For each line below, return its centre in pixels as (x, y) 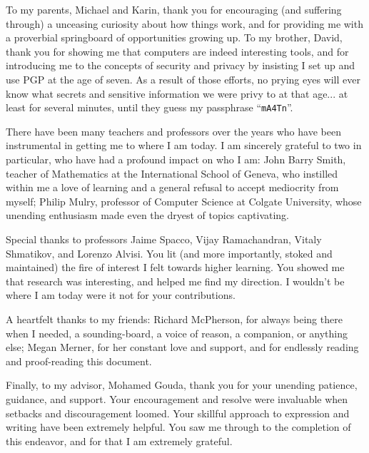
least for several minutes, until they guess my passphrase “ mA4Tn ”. (150, 107)
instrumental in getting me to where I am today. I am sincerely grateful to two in (184, 145)
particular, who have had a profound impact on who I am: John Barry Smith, (176, 159)
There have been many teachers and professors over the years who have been (173, 131)
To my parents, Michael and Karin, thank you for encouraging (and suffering (174, 9)
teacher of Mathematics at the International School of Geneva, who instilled (172, 173)
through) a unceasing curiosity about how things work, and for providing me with (184, 23)
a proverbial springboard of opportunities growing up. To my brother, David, (174, 37)
